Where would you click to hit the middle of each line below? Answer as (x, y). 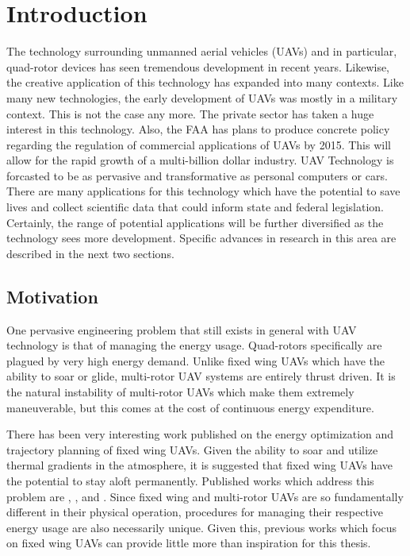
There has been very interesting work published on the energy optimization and (200, 434)
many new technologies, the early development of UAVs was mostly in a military (202, 97)
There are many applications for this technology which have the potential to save (203, 191)
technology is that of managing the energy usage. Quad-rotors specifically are (194, 345)
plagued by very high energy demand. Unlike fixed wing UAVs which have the (195, 360)
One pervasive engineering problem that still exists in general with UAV (182, 329)
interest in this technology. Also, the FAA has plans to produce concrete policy (198, 129)
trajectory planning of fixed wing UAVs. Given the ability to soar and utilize (192, 449)
